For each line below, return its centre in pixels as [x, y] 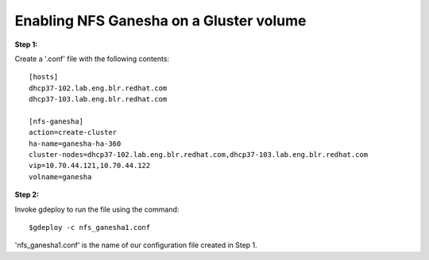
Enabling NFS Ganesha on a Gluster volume [160, 21]
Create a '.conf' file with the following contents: [92, 59]
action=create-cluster [73, 132]
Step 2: [27, 195]
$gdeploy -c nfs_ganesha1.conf [90, 227]
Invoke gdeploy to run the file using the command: [97, 209]
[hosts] [44, 77]
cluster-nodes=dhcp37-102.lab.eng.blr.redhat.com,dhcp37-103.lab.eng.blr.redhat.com [199, 155]
